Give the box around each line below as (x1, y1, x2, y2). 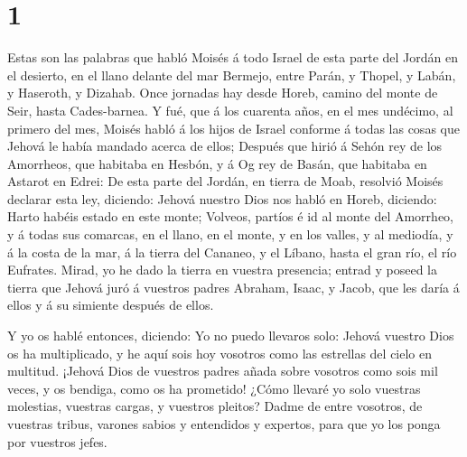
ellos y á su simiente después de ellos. (7, 295, 214, 314)
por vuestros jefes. (7, 432, 107, 451)
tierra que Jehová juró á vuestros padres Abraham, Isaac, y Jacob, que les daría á (7, 277, 460, 296)
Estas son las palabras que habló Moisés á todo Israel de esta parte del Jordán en (7, 48, 458, 67)
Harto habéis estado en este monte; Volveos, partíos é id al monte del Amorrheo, (7, 207, 453, 226)
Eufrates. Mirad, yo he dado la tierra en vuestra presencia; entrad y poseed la (7, 260, 438, 279)
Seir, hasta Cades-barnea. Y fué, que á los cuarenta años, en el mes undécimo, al (7, 100, 453, 119)
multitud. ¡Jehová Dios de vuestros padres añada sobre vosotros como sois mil (7, 361, 438, 380)
